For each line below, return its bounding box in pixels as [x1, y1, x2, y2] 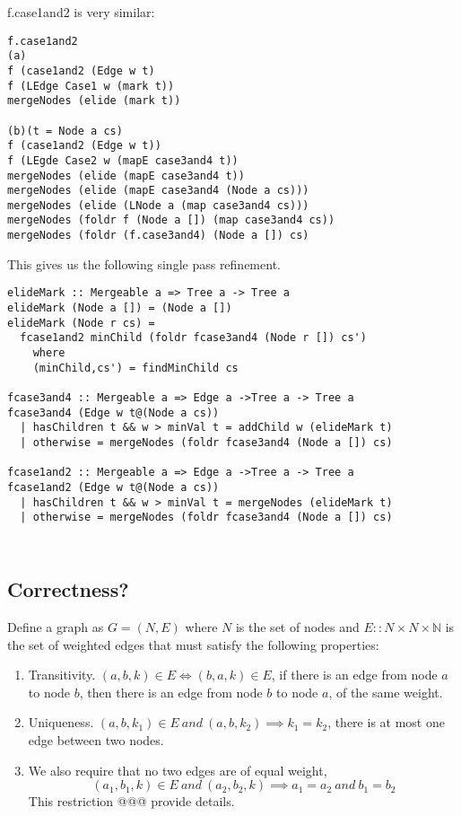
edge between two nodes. [28, 731, 164, 750]
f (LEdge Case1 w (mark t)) [7, 79, 175, 92]
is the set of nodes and [235, 618, 360, 636]
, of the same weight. [328, 682, 443, 701]
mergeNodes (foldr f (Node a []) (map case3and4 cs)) [7, 214, 335, 227]
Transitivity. [28, 665, 96, 684]
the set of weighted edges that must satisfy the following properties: [7, 635, 379, 654]
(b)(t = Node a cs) [7, 124, 123, 137]
